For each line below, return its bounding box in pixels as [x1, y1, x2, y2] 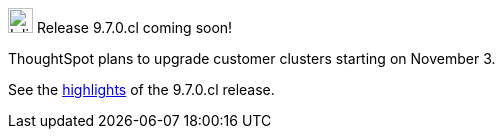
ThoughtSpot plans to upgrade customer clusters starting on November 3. [8, 50, 496, 67]
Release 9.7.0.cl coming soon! [36, 19, 233, 36]
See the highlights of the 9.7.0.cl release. [8, 81, 275, 98]
